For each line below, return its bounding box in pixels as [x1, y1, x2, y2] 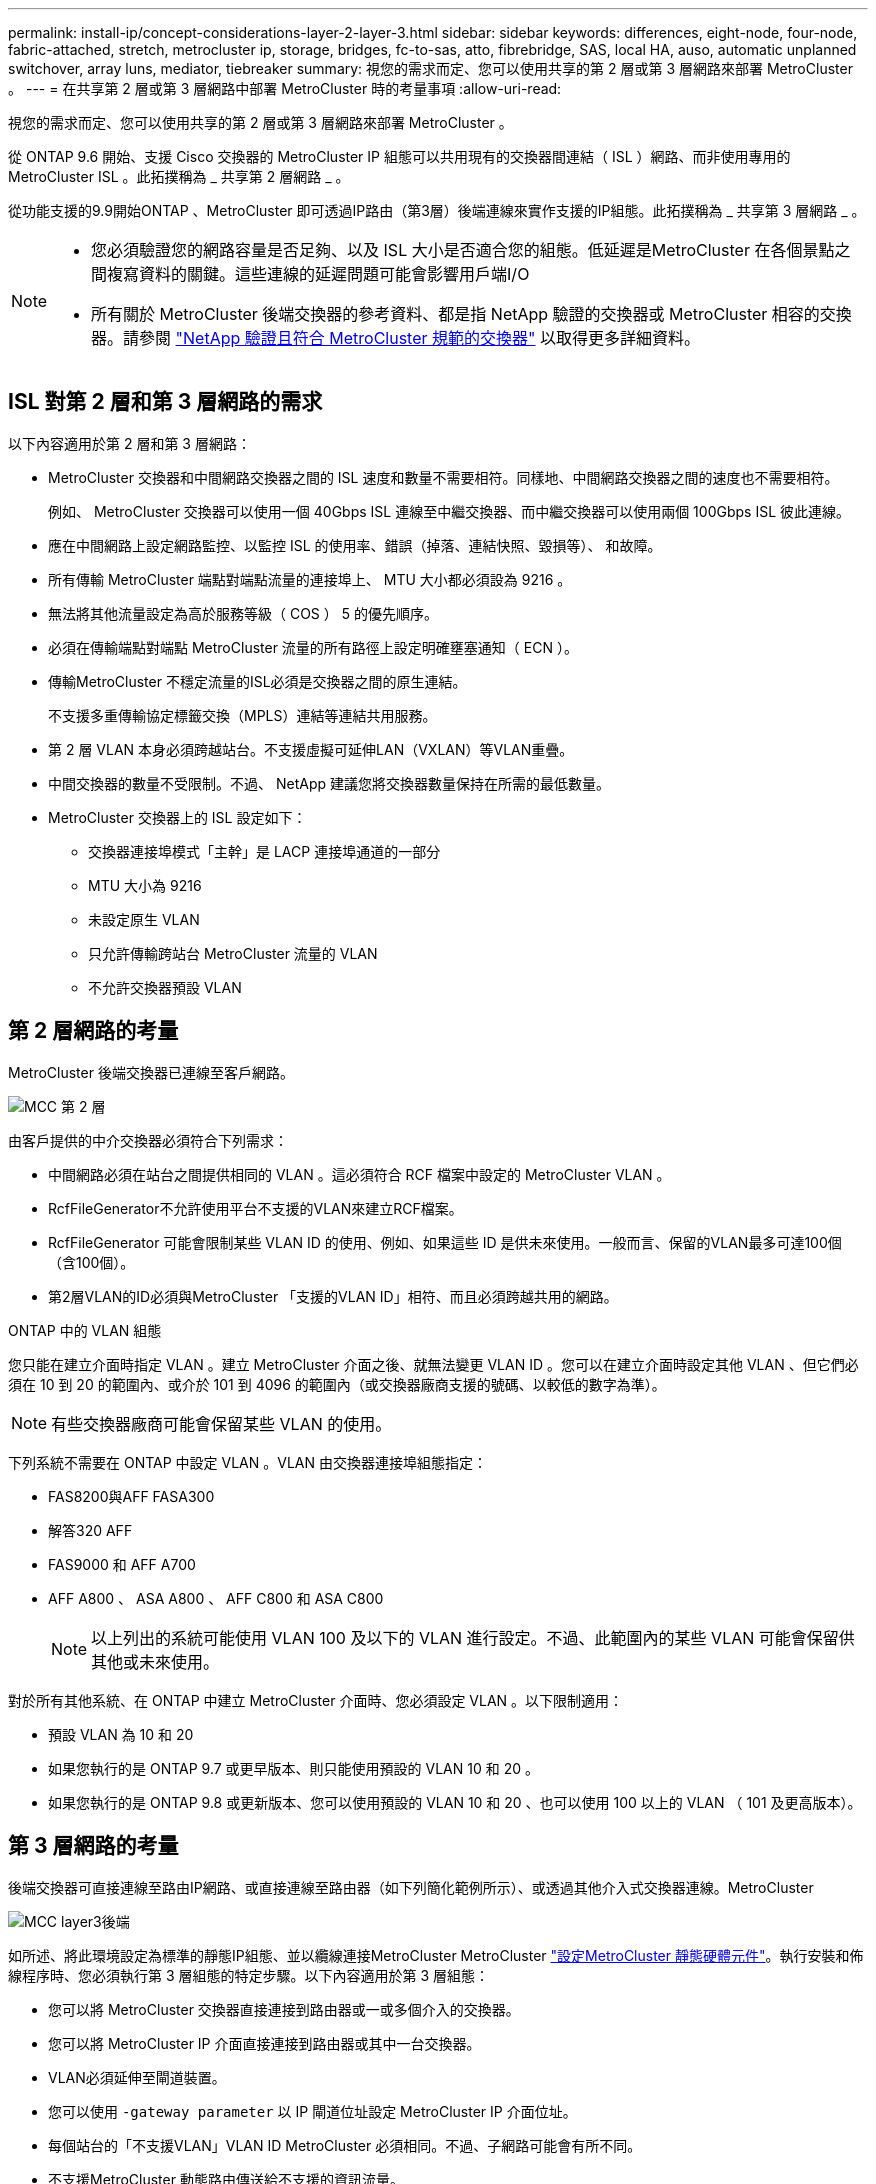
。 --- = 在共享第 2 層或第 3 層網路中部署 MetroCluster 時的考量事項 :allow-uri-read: [8, 80, 562, 97]
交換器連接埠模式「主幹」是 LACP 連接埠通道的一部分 [88, 842, 441, 860]
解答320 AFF [48, 1521, 133, 1539]
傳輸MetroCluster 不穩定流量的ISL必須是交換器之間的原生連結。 [48, 672, 467, 690]
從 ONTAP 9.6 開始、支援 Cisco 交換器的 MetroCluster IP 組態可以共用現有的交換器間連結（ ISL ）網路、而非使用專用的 [8, 148, 791, 165]
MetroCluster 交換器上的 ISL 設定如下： [48, 808, 307, 826]
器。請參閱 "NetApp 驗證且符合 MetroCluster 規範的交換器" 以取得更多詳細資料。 [91, 328, 701, 348]
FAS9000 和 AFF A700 [48, 1555, 196, 1573]
